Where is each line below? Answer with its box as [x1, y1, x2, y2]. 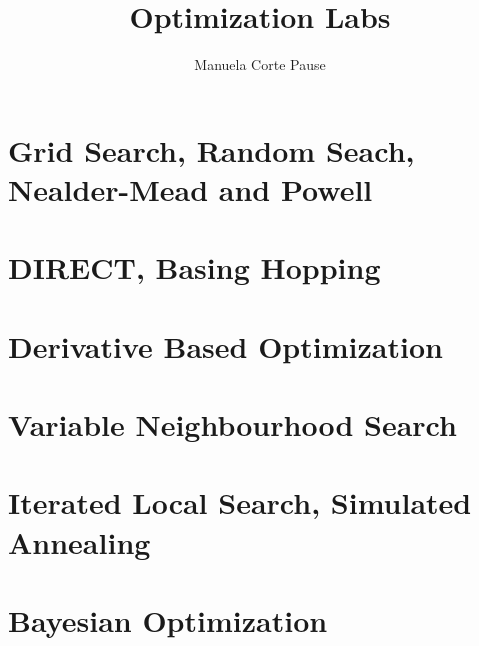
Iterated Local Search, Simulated [8, 482, 472, 523]
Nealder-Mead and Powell [8, 168, 373, 209]
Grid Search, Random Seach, [8, 129, 415, 170]
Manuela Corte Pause [194, 54, 326, 75]
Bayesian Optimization [8, 599, 328, 640]
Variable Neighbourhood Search [8, 404, 457, 445]
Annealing [8, 521, 151, 562]
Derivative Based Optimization [8, 325, 443, 366]
